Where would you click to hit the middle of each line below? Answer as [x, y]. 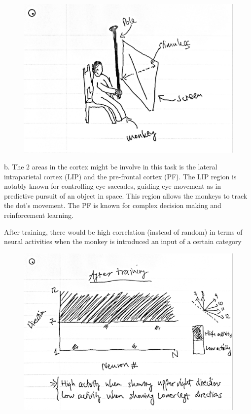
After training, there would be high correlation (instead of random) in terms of [123, 231]
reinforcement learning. [39, 215]
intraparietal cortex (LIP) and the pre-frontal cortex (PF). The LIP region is [120, 176]
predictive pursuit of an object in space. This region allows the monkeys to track [126, 195]
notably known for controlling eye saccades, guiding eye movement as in [113, 186]
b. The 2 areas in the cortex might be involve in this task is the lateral [111, 167]
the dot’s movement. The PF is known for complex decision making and [113, 205]
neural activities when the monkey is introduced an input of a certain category [123, 241]
